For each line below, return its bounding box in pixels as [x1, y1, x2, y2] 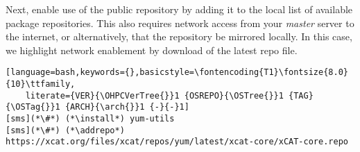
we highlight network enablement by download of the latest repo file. [6, 42, 298, 57]
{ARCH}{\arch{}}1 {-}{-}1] [65, 102, 189, 112]
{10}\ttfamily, [6, 79, 76, 90]
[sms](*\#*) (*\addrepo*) [6, 125, 125, 135]
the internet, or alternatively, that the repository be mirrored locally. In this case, [6, 29, 352, 44]
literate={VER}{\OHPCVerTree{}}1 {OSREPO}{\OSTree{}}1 [25, 90, 284, 101]
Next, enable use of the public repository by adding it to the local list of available [6, 2, 353, 16]
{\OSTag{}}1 [6, 102, 60, 112]
